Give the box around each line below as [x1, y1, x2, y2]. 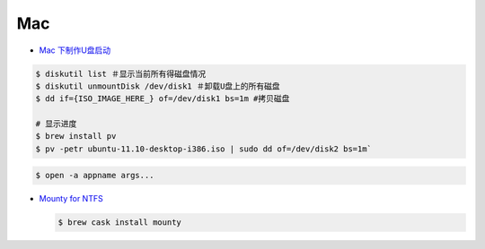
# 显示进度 [35, 119, 77, 129]
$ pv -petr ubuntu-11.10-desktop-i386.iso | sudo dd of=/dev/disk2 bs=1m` [35, 143, 373, 154]
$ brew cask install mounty [57, 218, 181, 228]
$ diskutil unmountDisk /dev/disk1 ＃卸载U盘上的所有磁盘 [35, 81, 280, 91]
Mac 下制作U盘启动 [39, 45, 111, 56]
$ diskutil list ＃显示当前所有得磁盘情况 [35, 68, 207, 79]
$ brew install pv [35, 131, 117, 142]
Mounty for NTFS [39, 193, 103, 204]
